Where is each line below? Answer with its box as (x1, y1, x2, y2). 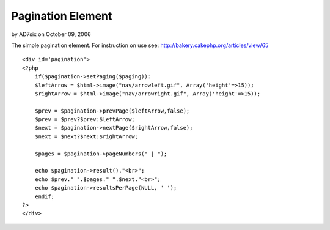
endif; (34, 193, 55, 200)
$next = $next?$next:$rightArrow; (34, 133, 139, 140)
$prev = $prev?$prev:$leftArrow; (34, 116, 136, 123)
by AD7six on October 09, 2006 (11, 31, 91, 38)
